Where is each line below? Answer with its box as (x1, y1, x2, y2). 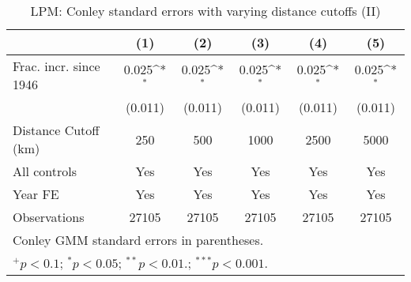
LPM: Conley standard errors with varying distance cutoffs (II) (30, 2, 381, 20)
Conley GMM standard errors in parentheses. (13, 231, 264, 249)
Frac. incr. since (13, 57, 100, 75)
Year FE (13, 185, 59, 203)
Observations (13, 208, 85, 226)
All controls (13, 162, 77, 180)
